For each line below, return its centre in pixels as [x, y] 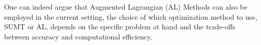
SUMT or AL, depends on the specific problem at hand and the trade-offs [120, 27]
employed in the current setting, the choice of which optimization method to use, [131, 16]
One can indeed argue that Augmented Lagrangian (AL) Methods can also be [126, 7]
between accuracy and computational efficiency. [78, 36]
